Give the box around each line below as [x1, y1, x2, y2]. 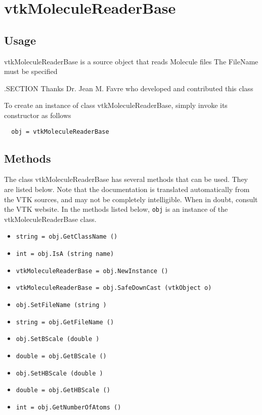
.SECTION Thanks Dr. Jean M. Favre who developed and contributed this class [4, 83, 253, 93]
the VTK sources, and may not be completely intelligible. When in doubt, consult [4, 194, 258, 204]
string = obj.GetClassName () [16, 233, 118, 241]
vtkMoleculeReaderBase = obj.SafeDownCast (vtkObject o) [16, 284, 212, 292]
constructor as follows [4, 109, 71, 120]
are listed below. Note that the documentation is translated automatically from [4, 184, 250, 194]
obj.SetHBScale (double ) [16, 369, 103, 377]
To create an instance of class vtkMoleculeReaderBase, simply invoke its [4, 100, 228, 110]
